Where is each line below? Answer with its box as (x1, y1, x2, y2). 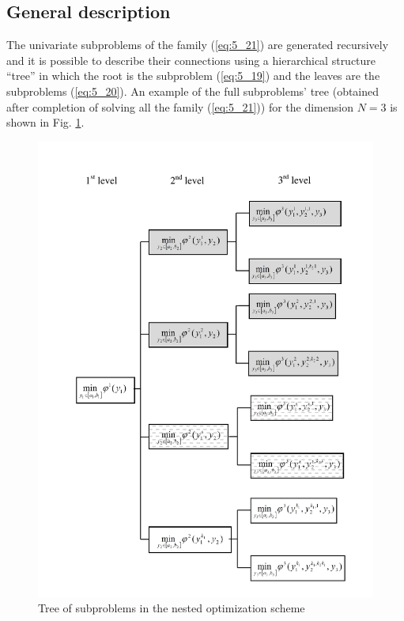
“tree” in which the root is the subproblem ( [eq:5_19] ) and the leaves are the (6, 67, 380, 84)
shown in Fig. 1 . (6, 114, 85, 131)
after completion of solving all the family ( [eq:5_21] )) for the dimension (6, 98, 353, 115)
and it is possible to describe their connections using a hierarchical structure (6, 51, 376, 68)
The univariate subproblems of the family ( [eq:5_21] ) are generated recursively (6, 36, 389, 53)
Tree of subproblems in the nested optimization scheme (38, 600, 305, 616)
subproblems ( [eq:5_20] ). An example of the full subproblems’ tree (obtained (6, 82, 379, 99)
